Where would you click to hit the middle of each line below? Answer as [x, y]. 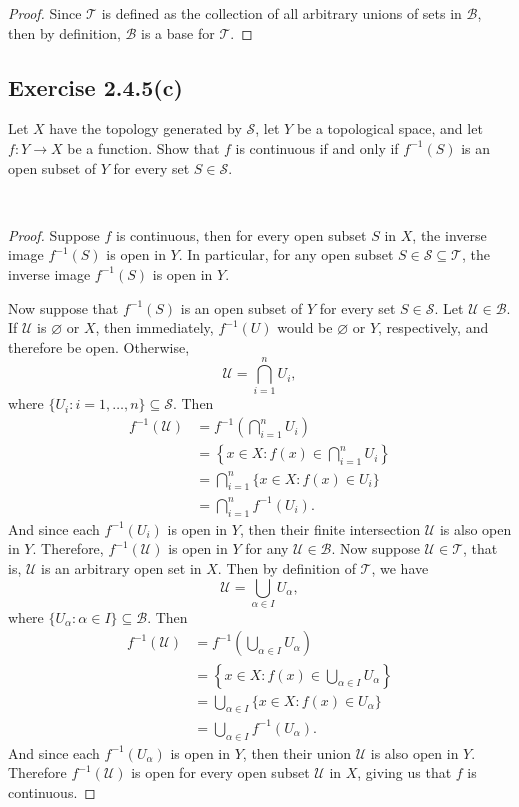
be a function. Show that [143, 147]
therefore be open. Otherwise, [99, 346]
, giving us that [404, 772]
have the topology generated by [145, 128]
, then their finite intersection [330, 528]
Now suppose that [63, 307]
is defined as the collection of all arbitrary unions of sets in [281, 13]
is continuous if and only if [317, 147]
